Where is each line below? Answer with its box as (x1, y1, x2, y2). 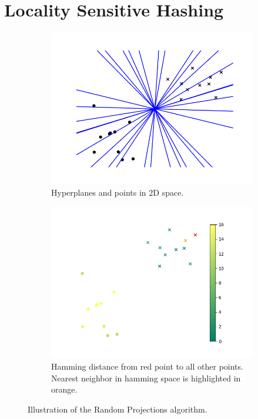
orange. (51, 383, 78, 395)
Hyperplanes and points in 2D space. (51, 186, 184, 198)
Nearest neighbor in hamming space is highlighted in (51, 371, 241, 384)
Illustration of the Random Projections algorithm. (28, 403, 207, 415)
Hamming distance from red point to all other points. (51, 360, 243, 372)
